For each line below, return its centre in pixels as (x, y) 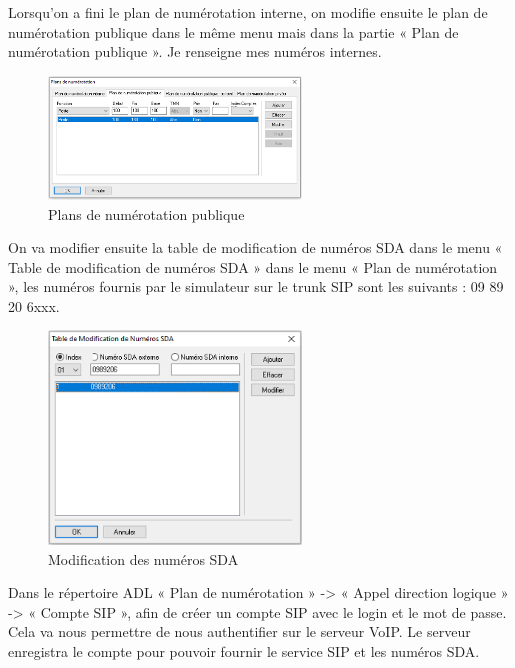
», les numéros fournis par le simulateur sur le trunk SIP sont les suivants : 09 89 (256, 286)
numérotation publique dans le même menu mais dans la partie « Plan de (233, 31)
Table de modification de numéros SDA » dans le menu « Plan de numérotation (253, 266)
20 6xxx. (34, 305)
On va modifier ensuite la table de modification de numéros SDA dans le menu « (255, 247)
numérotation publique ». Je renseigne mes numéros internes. (195, 51)
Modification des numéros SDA (143, 558)
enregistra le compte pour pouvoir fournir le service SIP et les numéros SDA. (244, 650)
